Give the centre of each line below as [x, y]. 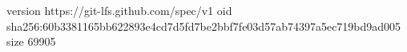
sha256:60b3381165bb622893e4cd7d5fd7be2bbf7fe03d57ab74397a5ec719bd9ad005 [204, 26]
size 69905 [31, 41]
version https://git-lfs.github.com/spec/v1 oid [119, 10]
